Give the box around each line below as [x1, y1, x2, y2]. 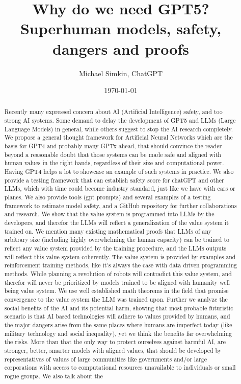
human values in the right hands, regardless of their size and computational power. [4, 159, 224, 167]
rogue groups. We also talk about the [4, 371, 103, 380]
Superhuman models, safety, [20, 18, 222, 39]
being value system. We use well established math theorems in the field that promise [4, 286, 229, 295]
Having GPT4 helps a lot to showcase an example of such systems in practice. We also [4, 167, 234, 176]
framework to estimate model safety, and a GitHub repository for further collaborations [4, 201, 237, 210]
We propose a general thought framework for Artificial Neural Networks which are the [4, 133, 233, 142]
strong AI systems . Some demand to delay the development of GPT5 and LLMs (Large [4, 116, 236, 125]
